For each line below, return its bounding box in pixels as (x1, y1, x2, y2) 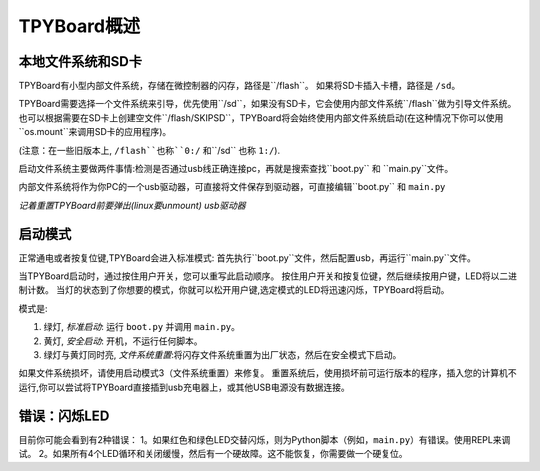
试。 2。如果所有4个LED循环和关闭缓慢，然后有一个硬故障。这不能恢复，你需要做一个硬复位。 (18, 448, 408, 460)
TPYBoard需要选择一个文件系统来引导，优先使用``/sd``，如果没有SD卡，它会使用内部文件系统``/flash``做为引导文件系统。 (18, 98, 517, 110)
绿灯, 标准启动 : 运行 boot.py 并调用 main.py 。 (43, 321, 240, 333)
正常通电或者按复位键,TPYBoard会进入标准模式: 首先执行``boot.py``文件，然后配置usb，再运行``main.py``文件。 (18, 251, 477, 264)
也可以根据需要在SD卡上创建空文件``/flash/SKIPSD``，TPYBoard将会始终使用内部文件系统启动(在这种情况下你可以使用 (18, 111, 504, 124)
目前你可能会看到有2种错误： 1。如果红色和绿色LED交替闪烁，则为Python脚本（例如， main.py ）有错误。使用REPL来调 (18, 433, 511, 445)
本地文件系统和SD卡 (18, 53, 142, 70)
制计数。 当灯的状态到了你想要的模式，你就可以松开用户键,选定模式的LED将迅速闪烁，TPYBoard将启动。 (18, 284, 450, 296)
